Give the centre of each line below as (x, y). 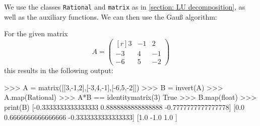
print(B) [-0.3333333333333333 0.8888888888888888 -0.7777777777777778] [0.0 (124, 107)
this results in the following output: (59, 70)
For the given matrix (36, 34)
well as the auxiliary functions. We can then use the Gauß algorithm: (111, 16)
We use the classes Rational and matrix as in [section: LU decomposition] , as (125, 7)
